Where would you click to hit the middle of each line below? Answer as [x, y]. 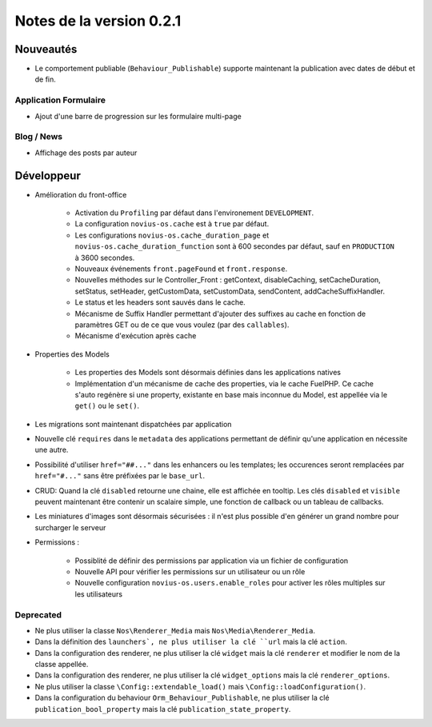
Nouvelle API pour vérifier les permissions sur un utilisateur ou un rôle [190, 571]
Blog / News [39, 137]
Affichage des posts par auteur [86, 153]
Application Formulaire [60, 100]
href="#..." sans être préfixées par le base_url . [120, 476]
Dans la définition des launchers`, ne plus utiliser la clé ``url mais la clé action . [191, 642]
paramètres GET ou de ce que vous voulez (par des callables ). [182, 325]
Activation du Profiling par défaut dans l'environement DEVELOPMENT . [194, 213]
